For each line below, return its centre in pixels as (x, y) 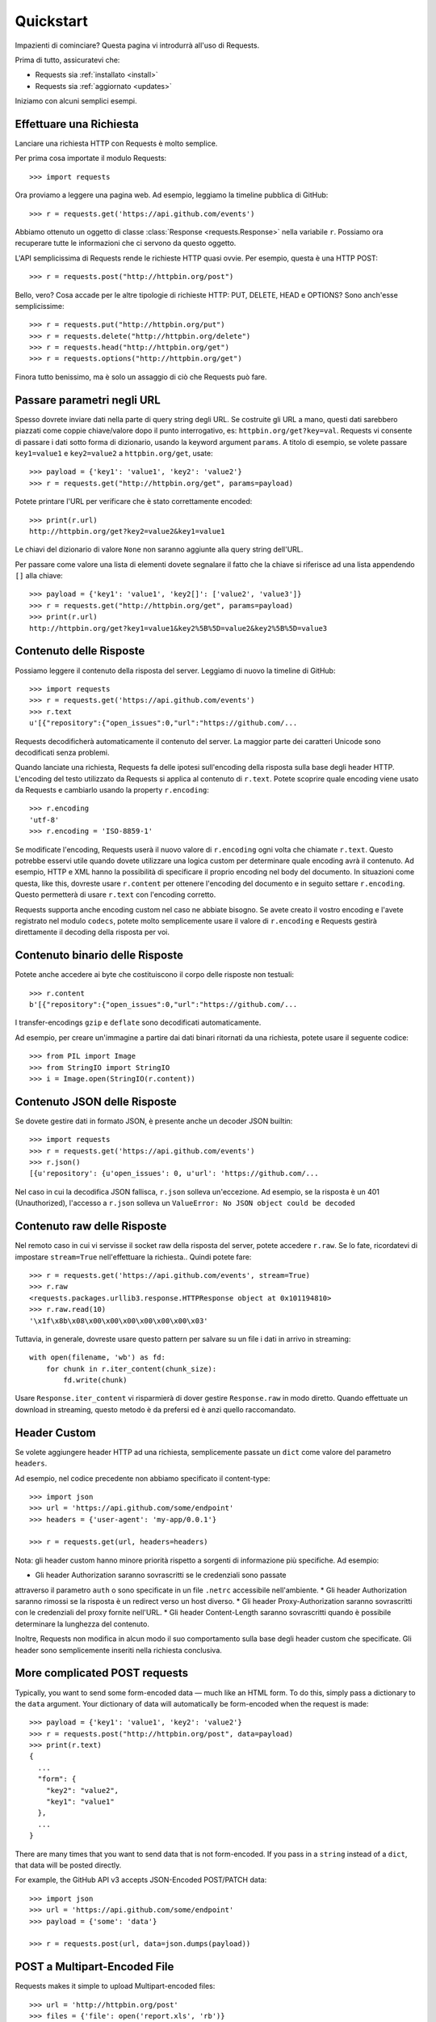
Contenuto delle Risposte (80, 651)
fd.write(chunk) (95, 1380)
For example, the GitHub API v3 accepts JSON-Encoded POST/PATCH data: (141, 1880)
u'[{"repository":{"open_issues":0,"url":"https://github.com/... (163, 723)
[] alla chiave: (39, 576)
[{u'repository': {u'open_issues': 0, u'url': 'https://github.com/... (174, 1174)
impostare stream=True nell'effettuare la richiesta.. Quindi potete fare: (133, 1257)
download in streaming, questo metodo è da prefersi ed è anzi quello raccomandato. (155, 1409)
